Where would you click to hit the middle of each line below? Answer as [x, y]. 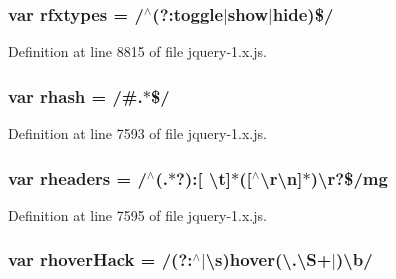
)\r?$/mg [349, 177]
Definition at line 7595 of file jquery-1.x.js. [137, 214]
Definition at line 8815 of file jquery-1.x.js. [137, 51]
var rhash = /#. [75, 95]
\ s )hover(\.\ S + [268, 259]
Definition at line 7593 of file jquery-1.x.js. [137, 133]
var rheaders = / [77, 177]
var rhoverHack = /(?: [100, 259]
